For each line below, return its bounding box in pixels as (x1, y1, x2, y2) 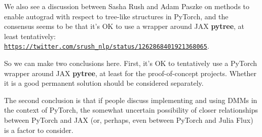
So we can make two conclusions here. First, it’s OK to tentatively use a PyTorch (4, 58, 257, 68)
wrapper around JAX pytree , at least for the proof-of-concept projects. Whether (4, 67, 256, 78)
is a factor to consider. (4, 124, 73, 135)
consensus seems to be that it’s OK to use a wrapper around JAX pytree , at (4, 21, 245, 31)
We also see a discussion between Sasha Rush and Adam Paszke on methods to (4, 1, 250, 11)
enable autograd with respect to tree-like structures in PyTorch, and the (4, 11, 229, 21)
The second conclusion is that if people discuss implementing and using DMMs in (4, 94, 257, 105)
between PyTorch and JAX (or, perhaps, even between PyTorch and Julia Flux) (4, 115, 253, 125)
